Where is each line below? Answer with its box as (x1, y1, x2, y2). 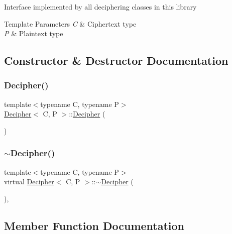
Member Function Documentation (4, 217, 185, 233)
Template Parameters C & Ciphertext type (4, 18, 137, 29)
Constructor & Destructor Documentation (4, 53, 228, 68)
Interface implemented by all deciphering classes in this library (4, 2, 197, 12)
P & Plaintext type (4, 28, 63, 39)
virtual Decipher (4, 176, 54, 187)
